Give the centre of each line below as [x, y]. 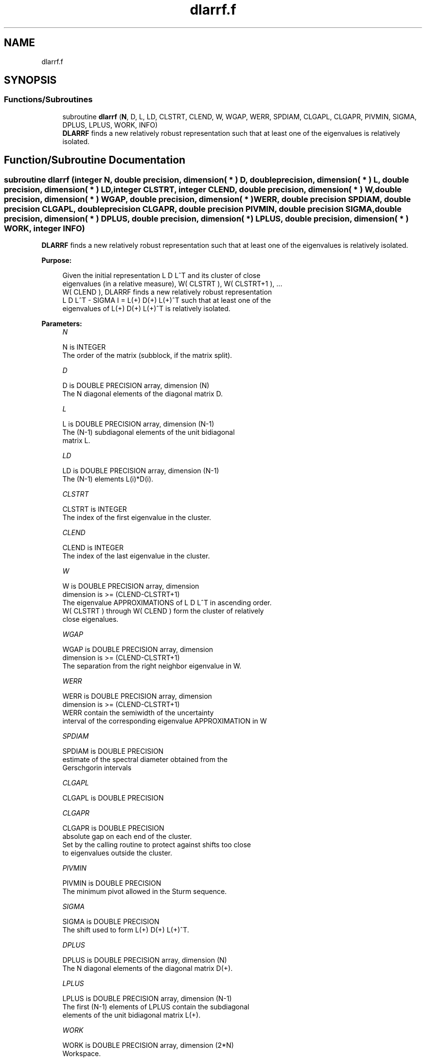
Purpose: [57, 261]
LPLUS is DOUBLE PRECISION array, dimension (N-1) [147, 999]
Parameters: [62, 324]
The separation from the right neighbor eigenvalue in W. [152, 666]
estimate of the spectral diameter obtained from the [145, 760]
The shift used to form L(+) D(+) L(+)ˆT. [126, 930]
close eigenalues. [90, 619]
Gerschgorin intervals [97, 768]
